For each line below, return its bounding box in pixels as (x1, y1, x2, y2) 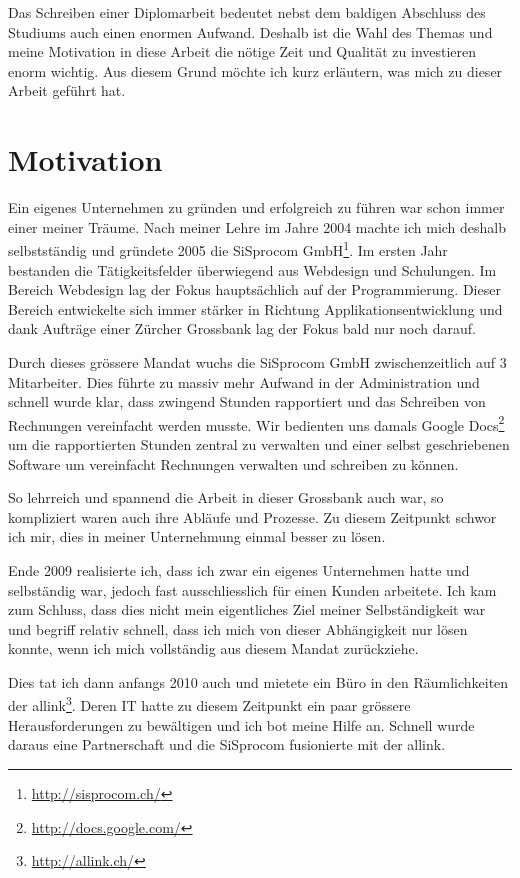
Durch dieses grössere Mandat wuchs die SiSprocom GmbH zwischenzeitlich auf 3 (8, 351, 507, 372)
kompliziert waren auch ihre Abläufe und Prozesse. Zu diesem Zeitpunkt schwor (8, 506, 497, 527)
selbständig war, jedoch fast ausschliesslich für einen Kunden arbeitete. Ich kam (8, 579, 497, 600)
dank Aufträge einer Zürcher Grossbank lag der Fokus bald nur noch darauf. (8, 318, 476, 339)
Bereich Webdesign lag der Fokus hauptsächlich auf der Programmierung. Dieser (8, 279, 501, 300)
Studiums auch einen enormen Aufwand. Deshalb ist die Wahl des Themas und (8, 21, 493, 42)
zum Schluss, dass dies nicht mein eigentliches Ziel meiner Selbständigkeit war (8, 599, 486, 620)
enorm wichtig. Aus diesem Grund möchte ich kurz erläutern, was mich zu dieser (8, 60, 503, 81)
